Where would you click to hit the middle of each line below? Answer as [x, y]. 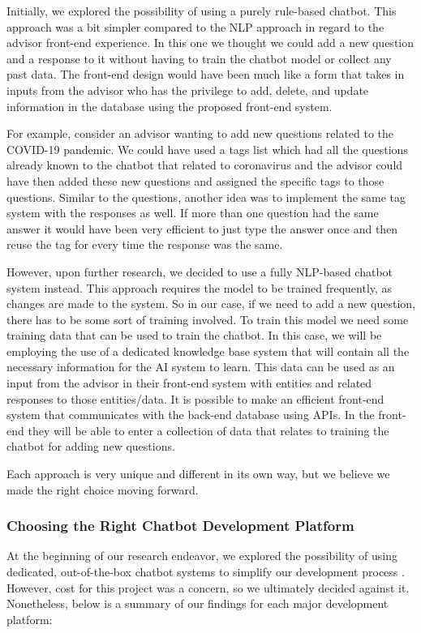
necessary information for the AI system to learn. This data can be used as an [201, 367]
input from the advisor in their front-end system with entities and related [189, 383]
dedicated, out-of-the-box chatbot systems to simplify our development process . [206, 572]
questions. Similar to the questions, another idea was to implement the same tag [206, 197]
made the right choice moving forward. [103, 489]
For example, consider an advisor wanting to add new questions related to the [200, 133]
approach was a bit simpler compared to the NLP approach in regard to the [195, 26]
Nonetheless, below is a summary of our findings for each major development [198, 603]
